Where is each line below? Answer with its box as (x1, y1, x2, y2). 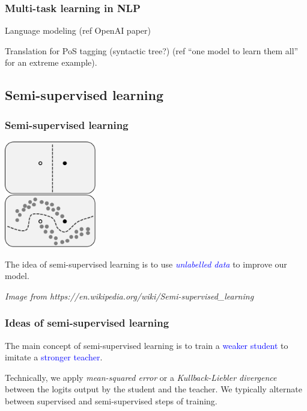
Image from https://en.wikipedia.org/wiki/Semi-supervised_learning (5, 289, 254, 302)
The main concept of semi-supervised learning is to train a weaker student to (5, 339, 288, 351)
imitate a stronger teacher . (5, 351, 103, 363)
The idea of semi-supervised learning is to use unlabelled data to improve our (5, 257, 287, 270)
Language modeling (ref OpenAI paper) (5, 24, 151, 37)
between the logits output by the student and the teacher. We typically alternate (5, 383, 302, 395)
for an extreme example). (5, 56, 97, 69)
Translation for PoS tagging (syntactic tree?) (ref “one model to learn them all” (5, 44, 299, 57)
